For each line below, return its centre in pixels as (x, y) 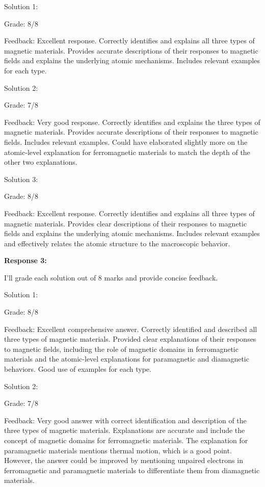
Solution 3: (21, 179)
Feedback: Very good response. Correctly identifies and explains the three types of (132, 122)
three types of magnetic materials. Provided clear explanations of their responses (130, 339)
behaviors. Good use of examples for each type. (78, 369)
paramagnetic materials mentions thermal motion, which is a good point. (118, 450)
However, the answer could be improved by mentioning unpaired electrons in (124, 460)
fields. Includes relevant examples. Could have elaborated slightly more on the (126, 142)
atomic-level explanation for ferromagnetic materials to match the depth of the (127, 152)
